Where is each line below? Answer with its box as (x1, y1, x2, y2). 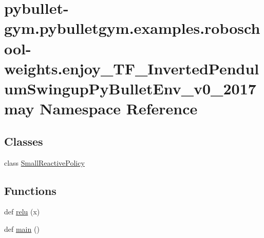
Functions (4, 182, 56, 198)
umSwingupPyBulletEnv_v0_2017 (4, 77, 256, 98)
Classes (4, 133, 43, 149)
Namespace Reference (40, 98, 198, 119)
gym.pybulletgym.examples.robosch (4, 17, 260, 38)
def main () (4, 223, 40, 234)
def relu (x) (4, 206, 40, 217)
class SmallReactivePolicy (4, 157, 85, 168)
